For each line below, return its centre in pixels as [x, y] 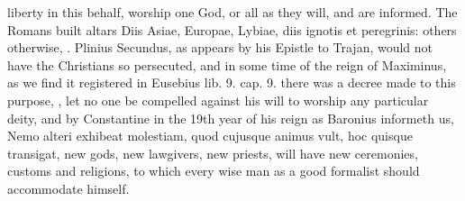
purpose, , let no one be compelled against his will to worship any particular [218, 100]
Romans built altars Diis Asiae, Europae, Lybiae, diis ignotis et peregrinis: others [232, 29]
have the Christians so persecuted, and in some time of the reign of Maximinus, [227, 64]
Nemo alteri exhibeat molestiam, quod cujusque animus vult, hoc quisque [210, 136]
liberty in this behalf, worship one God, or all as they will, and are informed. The [232, 12]
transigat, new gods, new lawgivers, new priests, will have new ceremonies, [213, 153]
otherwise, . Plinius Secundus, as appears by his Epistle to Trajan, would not [220, 47]
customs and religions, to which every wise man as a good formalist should [214, 171]
